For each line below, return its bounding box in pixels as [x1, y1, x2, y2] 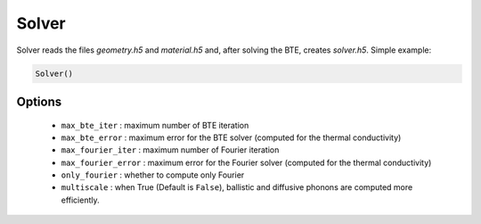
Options [16, 94, 62, 109]
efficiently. [61, 195, 100, 205]
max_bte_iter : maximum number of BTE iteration [61, 120, 249, 130]
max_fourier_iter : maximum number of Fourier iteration [61, 145, 280, 155]
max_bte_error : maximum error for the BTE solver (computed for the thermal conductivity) [61, 132, 402, 143]
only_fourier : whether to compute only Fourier [61, 170, 245, 180]
